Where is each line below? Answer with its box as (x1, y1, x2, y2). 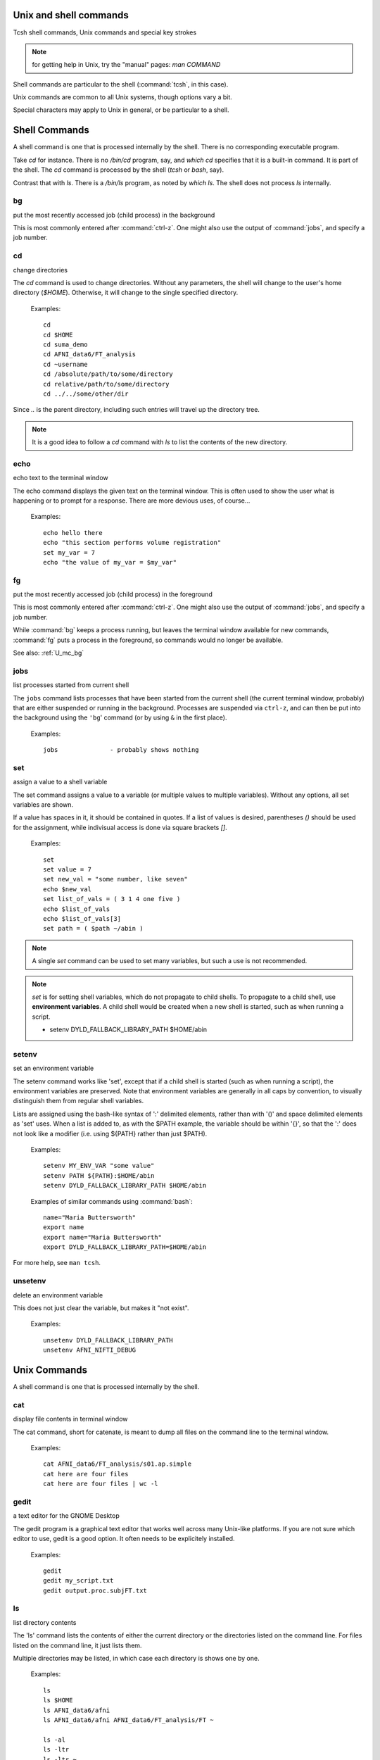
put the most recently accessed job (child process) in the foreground (13, 590, 213, 598)
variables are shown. (13, 800, 74, 809)
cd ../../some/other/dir (43, 389, 129, 398)
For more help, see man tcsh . (13, 1259, 101, 1267)
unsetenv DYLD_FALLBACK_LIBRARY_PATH (43, 1336, 174, 1344)
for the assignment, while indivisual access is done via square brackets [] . (13, 823, 228, 831)
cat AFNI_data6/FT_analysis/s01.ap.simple (43, 1460, 192, 1468)
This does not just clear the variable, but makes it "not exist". (13, 1304, 189, 1312)
